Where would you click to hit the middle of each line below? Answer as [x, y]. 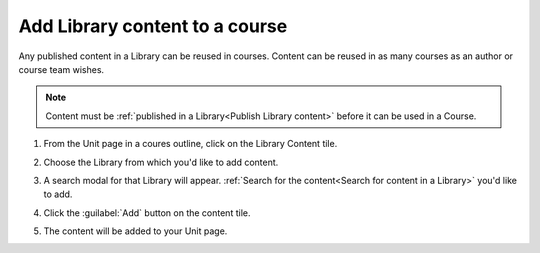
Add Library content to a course [153, 26]
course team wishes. [61, 69]
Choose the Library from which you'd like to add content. [161, 162]
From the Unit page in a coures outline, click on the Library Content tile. [190, 144]
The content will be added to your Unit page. [135, 231]
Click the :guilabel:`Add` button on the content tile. [147, 212]
